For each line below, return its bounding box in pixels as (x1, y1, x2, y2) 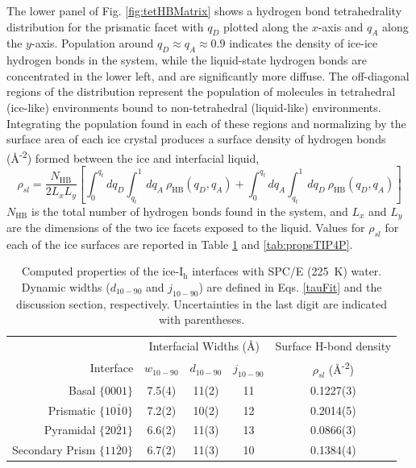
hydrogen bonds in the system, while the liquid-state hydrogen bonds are (6, 52, 367, 68)
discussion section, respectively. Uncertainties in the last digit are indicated (16, 295, 388, 312)
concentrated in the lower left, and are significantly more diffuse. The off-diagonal (6, 67, 410, 84)
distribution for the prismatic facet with (6, 18, 204, 35)
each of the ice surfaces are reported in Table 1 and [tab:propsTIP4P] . (6, 235, 353, 252)
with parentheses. (158, 311, 245, 328)
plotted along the (223, 18, 309, 35)
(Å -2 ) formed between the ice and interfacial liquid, (6, 147, 260, 166)
